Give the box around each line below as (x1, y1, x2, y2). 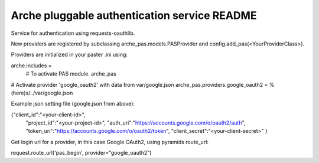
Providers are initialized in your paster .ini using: (11, 51, 128, 58)
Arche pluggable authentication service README (11, 9, 257, 22)
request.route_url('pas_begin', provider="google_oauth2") (11, 149, 152, 157)
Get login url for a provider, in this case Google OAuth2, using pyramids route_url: (11, 138, 209, 145)
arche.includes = (11, 62, 53, 69)
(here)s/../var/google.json (11, 89, 73, 96)
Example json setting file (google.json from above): (11, 100, 135, 107)
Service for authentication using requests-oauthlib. (11, 30, 135, 37)
